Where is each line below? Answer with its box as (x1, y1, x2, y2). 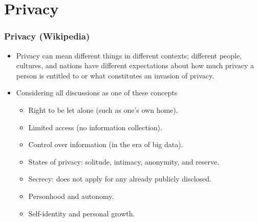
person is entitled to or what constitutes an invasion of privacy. (16, 70, 214, 80)
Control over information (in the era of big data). (28, 139, 183, 150)
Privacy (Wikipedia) (4, 30, 90, 43)
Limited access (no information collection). (28, 122, 162, 132)
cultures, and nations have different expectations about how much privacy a (16, 60, 254, 71)
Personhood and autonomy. (28, 190, 114, 201)
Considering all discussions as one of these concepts (16, 87, 178, 98)
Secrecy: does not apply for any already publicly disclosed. (28, 173, 211, 184)
